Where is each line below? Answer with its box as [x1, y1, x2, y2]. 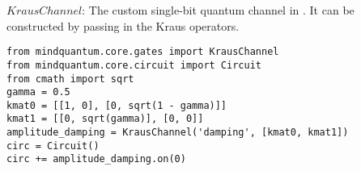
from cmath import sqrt [6, 73, 134, 85]
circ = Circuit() [6, 140, 100, 152]
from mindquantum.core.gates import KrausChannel [6, 46, 279, 58]
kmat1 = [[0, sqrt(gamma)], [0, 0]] [6, 113, 204, 125]
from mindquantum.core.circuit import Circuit [6, 59, 261, 71]
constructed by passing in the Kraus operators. [6, 17, 240, 34]
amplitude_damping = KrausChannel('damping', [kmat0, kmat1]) [6, 127, 349, 139]
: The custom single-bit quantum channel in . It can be [82, 2, 355, 18]
